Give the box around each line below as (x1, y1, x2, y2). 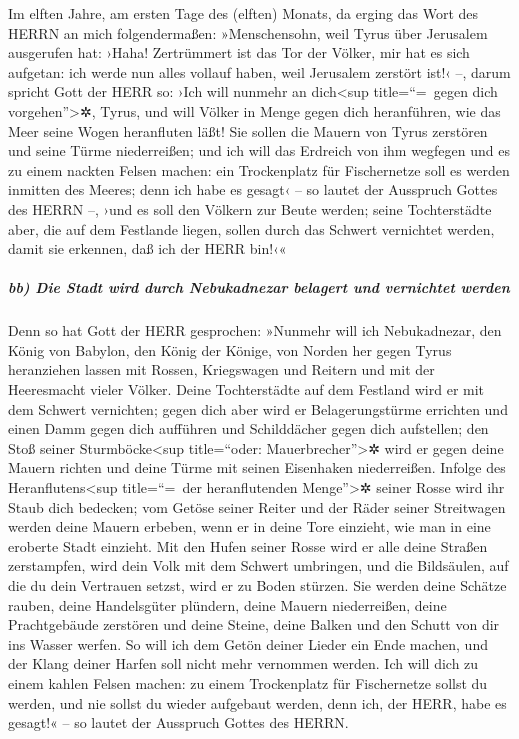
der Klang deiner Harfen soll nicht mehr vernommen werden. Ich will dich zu (8, 653, 479, 674)
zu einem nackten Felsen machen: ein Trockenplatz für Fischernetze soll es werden (8, 159, 510, 180)
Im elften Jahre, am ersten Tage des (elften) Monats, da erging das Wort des (8, 3, 479, 23)
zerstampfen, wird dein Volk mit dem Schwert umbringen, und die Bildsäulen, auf (8, 555, 509, 576)
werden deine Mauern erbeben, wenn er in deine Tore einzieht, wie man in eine (8, 516, 491, 537)
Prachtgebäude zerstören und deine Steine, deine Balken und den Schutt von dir (8, 614, 500, 635)
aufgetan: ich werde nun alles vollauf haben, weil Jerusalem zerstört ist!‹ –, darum (8, 61, 511, 82)
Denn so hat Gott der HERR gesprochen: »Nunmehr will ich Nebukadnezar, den (8, 320, 502, 341)
